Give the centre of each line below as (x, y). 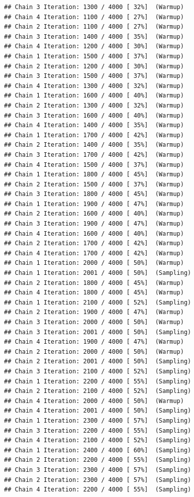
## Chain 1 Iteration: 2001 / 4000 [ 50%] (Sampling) (98, 273)
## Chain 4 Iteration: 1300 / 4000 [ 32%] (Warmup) (94, 86)
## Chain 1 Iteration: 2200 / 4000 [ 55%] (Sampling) (98, 381)
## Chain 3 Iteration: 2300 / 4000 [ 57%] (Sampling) (98, 470)
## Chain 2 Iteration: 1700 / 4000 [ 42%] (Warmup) (94, 243)
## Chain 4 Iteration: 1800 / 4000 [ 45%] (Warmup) (94, 293)
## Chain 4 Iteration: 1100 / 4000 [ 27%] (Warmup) (94, 17)
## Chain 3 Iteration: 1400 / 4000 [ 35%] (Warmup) (94, 36)
